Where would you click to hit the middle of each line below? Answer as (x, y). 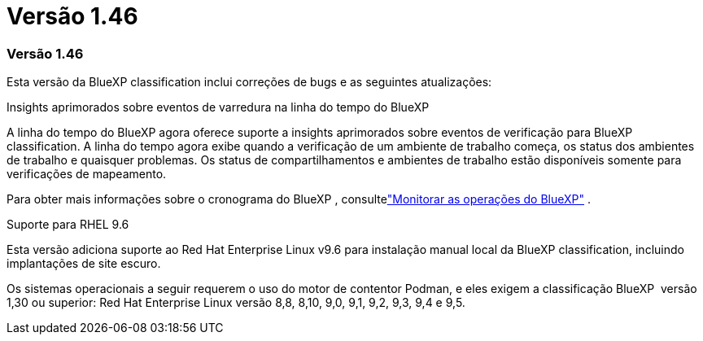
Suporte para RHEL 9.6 (68, 225)
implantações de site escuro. (84, 264)
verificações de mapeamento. (87, 174)
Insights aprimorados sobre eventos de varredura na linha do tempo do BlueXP (218, 107)
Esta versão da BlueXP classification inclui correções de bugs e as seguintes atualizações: (249, 82)
